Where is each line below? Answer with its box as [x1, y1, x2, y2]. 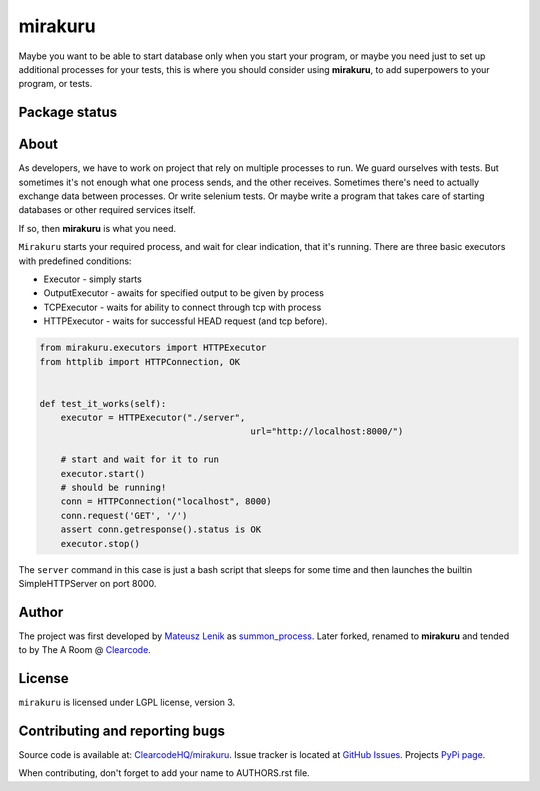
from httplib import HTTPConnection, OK [39, 356, 240, 367]
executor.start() [60, 468, 146, 479]
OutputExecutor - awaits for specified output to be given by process [43, 287, 325, 299]
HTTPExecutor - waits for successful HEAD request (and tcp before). [43, 315, 328, 327]
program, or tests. [18, 78, 93, 90]
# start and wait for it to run [60, 454, 220, 465]
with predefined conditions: [18, 255, 132, 267]
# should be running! [60, 482, 167, 494]
